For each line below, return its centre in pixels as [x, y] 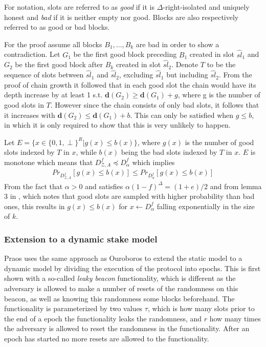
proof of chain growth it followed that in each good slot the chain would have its [130, 84]
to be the [221, 64]
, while [86, 152]
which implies [153, 162]
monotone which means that [49, 162]
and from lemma [236, 186]
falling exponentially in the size [206, 206]
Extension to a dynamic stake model [81, 239]
